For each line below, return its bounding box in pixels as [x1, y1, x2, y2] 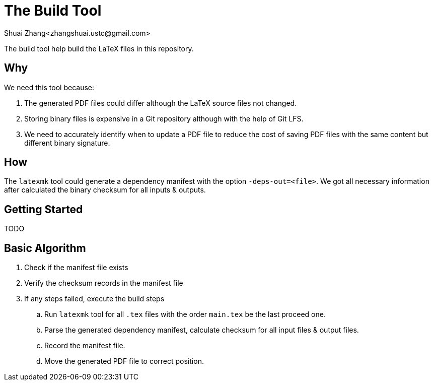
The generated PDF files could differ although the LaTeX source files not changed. [24, 98, 297, 107]
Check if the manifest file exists [24, 263, 128, 272]
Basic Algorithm [4, 241, 86, 254]
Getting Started [4, 203, 83, 216]
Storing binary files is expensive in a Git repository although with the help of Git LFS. [24, 114, 304, 123]
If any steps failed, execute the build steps [24, 294, 165, 303]
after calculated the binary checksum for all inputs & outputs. [4, 185, 206, 195]
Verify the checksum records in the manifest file [24, 279, 183, 288]
